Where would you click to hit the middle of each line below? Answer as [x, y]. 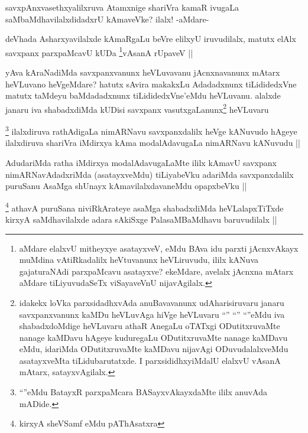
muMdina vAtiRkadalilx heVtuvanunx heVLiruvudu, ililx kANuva [139, 260]
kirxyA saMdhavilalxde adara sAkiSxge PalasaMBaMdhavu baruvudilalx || [141, 219]
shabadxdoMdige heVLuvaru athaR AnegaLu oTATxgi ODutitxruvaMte [150, 326]
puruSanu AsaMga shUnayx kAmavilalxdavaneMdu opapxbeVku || [126, 186]
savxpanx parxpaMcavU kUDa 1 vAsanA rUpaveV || [99, 51]
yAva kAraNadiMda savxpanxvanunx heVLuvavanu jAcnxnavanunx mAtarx [143, 72]
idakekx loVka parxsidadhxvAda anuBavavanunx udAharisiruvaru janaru [152, 302]
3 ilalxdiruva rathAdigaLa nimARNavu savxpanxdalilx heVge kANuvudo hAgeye [151, 130]
